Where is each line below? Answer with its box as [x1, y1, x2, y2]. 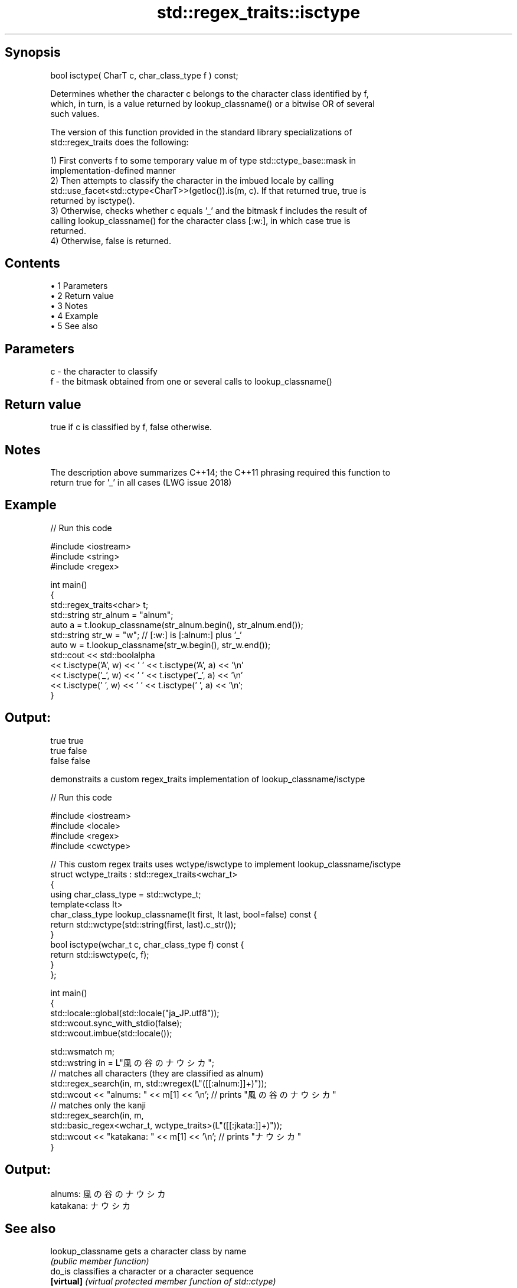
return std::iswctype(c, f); [50, 949, 149, 960]
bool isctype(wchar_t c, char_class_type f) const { [50, 939, 244, 949]
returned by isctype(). [50, 195, 135, 206]
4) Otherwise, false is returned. [50, 235, 171, 246]
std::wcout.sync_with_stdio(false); [50, 1017, 182, 1028]
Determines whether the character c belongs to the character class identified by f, [50, 88, 369, 99]
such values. [50, 108, 100, 119]
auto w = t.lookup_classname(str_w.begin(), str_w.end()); [50, 639, 271, 650]
